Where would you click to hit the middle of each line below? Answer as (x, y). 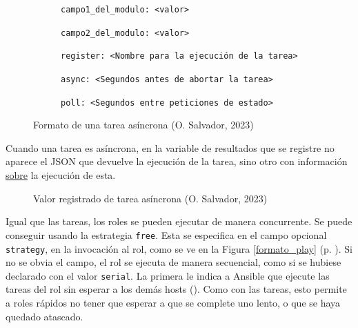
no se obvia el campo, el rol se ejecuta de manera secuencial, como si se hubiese (173, 262)
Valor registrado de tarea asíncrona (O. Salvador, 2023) (150, 198)
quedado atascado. (44, 316)
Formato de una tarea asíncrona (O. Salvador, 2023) (143, 125)
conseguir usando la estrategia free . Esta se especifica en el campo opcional (166, 234)
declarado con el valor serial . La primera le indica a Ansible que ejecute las (168, 275)
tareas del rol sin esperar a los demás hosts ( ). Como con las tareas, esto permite (176, 289)
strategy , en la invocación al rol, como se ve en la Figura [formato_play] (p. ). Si (179, 248)
